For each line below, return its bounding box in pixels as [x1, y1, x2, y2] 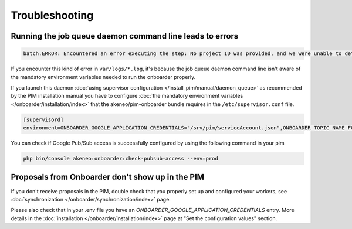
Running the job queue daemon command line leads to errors [11, 31, 239, 41]
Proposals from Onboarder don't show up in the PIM [11, 172, 205, 182]
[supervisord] [23, 116, 64, 123]
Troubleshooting [11, 9, 94, 22]
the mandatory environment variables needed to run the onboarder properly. [11, 73, 196, 80]
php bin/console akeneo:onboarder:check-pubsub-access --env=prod [23, 155, 218, 162]
